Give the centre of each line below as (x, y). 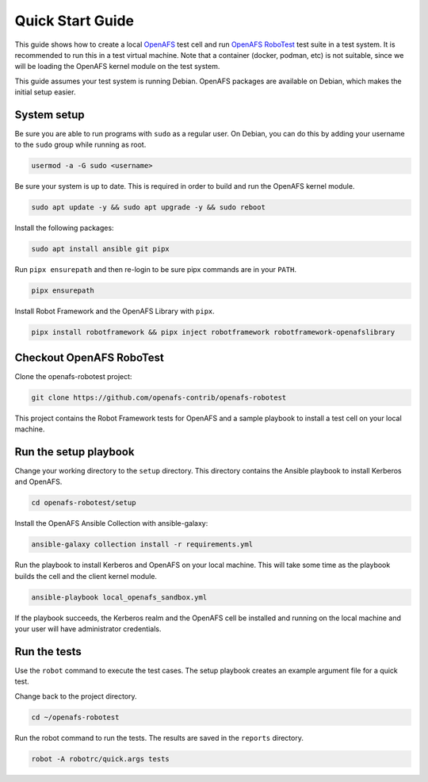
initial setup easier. (45, 92)
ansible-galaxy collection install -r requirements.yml (142, 544)
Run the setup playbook (75, 452)
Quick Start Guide (75, 21)
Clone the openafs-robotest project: (73, 376)
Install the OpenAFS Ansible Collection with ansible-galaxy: (111, 523)
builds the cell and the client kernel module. (86, 576)
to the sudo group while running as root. (80, 145)
